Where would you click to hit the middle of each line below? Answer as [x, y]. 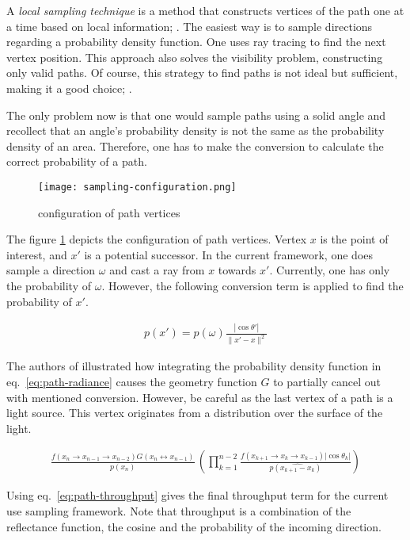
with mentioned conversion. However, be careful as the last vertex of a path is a [200, 397]
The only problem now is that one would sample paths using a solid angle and [196, 115]
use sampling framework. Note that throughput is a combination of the [179, 510]
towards [237, 270]
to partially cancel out [327, 381]
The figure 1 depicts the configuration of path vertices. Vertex [157, 239]
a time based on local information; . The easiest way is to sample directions [190, 26]
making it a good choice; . [69, 88]
